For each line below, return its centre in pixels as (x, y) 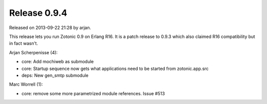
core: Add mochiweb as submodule (58, 62)
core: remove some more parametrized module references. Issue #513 (93, 93)
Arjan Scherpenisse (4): (33, 52)
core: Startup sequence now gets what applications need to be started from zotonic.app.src (115, 69)
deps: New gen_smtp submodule (55, 75)
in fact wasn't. (23, 43)
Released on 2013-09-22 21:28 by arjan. (50, 28)
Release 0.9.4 (38, 13)
